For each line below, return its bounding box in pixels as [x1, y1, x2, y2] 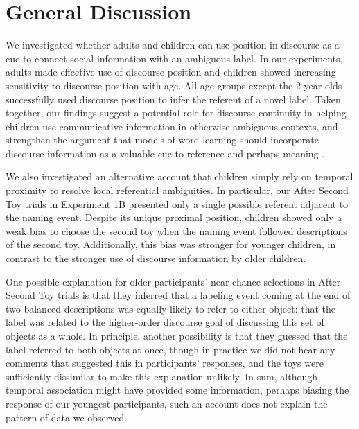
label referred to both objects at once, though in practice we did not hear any [6, 342, 335, 356]
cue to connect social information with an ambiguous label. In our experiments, [6, 51, 343, 65]
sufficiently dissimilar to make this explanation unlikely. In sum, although [6, 369, 318, 383]
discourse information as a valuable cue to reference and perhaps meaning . [6, 146, 325, 160]
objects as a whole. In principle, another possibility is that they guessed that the [6, 329, 348, 342]
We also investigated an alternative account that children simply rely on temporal [6, 169, 353, 184]
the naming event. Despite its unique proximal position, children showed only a [6, 210, 342, 225]
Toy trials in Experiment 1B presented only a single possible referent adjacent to [6, 196, 349, 211]
